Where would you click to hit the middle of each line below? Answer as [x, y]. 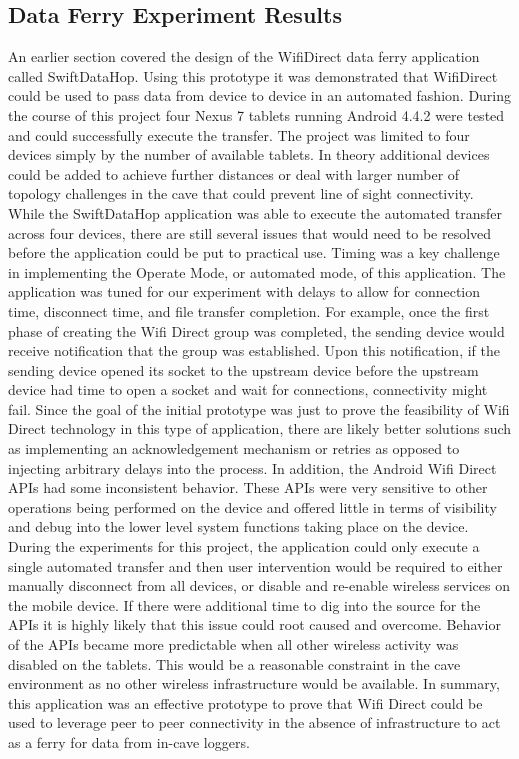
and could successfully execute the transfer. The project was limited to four [239, 134]
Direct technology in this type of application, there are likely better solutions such [260, 428]
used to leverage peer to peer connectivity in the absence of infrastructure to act [254, 722]
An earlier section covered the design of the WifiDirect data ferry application [244, 56]
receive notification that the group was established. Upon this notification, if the [254, 350]
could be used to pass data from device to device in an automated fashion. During [260, 95]
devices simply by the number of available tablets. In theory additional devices [249, 154]
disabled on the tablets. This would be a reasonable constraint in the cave [234, 663]
